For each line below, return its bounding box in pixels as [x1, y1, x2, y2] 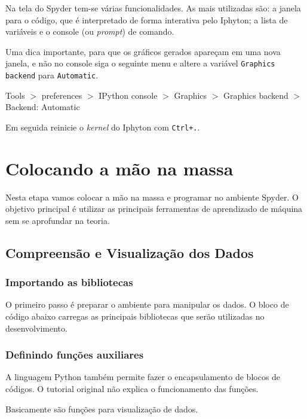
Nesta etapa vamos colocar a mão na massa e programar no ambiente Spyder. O [5, 190, 299, 203]
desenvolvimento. [5, 321, 67, 334]
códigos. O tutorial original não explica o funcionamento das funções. [5, 382, 259, 395]
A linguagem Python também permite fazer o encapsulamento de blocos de [5, 371, 281, 383]
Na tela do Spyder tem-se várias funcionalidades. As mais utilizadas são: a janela [5, 2, 301, 14]
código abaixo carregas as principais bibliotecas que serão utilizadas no [5, 310, 265, 323]
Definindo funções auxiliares [5, 347, 144, 362]
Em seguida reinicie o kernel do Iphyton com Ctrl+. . [5, 120, 200, 133]
